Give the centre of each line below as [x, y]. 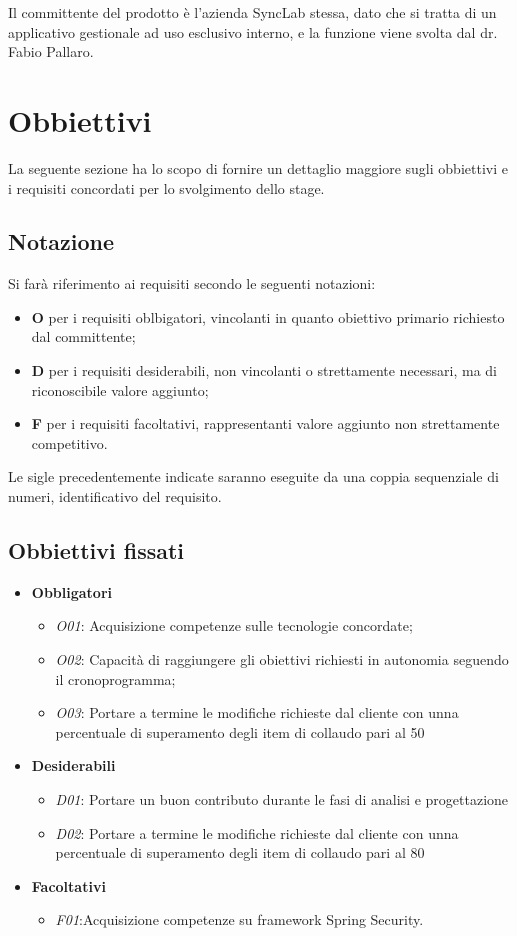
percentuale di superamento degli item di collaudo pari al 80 [240, 852]
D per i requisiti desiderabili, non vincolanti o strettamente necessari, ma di [264, 370]
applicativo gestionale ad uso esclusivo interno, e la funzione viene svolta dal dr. [253, 31]
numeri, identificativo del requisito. [115, 496]
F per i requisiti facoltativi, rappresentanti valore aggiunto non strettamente [265, 423]
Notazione [61, 241]
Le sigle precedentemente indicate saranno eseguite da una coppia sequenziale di [253, 476]
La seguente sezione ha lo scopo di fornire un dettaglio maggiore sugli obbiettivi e [258, 167]
